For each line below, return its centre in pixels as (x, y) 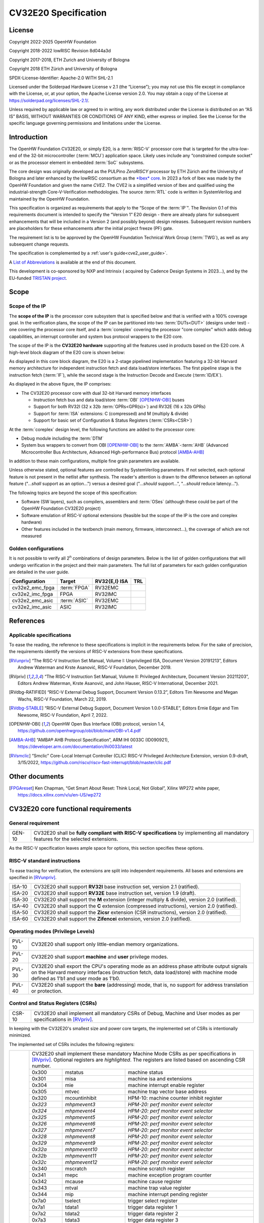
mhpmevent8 (80, 1136)
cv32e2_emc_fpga (33, 588)
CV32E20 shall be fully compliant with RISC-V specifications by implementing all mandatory (141, 833)
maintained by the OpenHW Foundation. (49, 199)
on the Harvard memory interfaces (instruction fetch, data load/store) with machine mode (134, 973)
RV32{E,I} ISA (111, 581)
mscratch (76, 1168)
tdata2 (73, 1213)
